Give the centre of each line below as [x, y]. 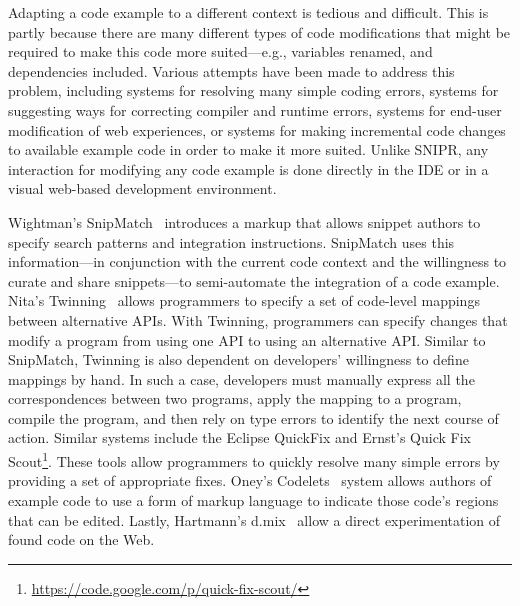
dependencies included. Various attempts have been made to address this [231, 70]
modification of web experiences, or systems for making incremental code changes [257, 129]
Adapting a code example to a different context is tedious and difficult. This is [248, 12]
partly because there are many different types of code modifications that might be [259, 31]
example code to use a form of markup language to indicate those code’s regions [253, 499]
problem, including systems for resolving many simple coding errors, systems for [253, 90]
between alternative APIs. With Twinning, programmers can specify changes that [258, 319]
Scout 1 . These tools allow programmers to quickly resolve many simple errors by [254, 459]
